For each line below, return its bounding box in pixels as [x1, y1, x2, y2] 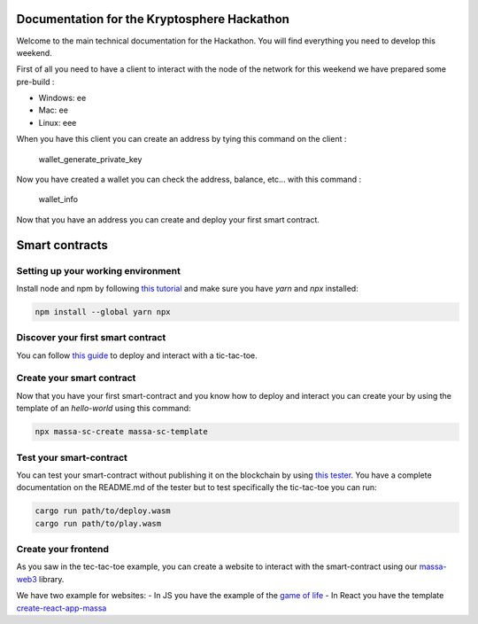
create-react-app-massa [16, 603, 107, 613]
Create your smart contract [16, 372, 136, 385]
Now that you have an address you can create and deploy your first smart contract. [16, 214, 320, 225]
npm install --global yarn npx [35, 307, 172, 316]
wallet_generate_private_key [38, 153, 143, 164]
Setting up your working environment [16, 264, 181, 277]
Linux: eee [38, 117, 77, 128]
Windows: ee [38, 93, 87, 104]
